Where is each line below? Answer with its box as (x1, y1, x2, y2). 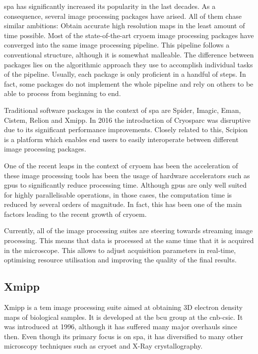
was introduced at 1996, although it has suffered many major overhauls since (4, 321, 237, 332)
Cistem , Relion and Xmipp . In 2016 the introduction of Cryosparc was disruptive (4, 114, 251, 125)
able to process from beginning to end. (4, 88, 121, 99)
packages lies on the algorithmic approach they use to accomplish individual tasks (4, 59, 253, 69)
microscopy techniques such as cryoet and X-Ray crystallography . (4, 341, 203, 351)
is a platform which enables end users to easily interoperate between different (4, 134, 239, 144)
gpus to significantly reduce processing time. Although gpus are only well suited (4, 180, 247, 190)
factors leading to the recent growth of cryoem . (4, 208, 147, 219)
